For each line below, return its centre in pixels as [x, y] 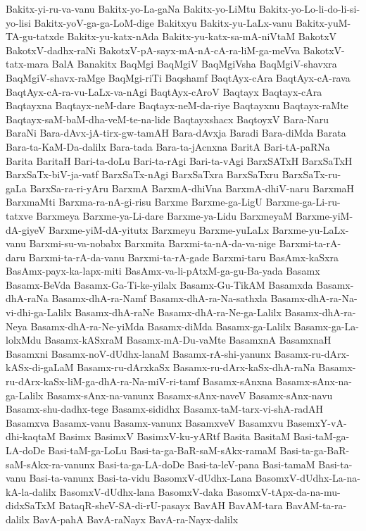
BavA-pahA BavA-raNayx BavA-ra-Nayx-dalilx [135, 519]
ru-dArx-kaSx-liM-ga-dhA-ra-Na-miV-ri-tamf [103, 381]
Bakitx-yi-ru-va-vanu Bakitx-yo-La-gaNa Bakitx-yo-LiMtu [131, 8]
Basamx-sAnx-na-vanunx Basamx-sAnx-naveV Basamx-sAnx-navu [190, 395]
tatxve [19, 215]
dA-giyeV [26, 229]
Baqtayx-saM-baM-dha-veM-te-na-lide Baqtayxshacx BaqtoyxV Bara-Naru [168, 119]
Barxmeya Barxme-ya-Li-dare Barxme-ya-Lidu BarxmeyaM [164, 215]
